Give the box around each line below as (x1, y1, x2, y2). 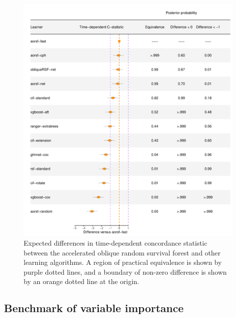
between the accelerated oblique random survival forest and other (24, 247, 221, 257)
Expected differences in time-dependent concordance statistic (24, 238, 207, 248)
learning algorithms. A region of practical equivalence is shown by (24, 257, 222, 267)
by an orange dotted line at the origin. (24, 276, 139, 286)
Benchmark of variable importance (4, 300, 184, 316)
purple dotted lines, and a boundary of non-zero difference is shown (24, 266, 227, 277)
